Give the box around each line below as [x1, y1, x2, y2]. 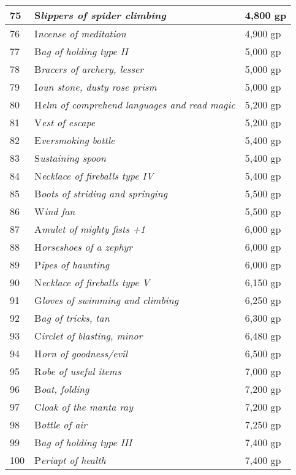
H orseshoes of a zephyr [34, 240, 133, 254]
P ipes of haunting [34, 257, 110, 272]
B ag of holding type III [34, 435, 132, 449]
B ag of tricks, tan [34, 311, 110, 325]
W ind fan [34, 204, 75, 218]
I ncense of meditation [34, 26, 126, 40]
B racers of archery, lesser [34, 62, 144, 76]
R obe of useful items [34, 364, 121, 378]
